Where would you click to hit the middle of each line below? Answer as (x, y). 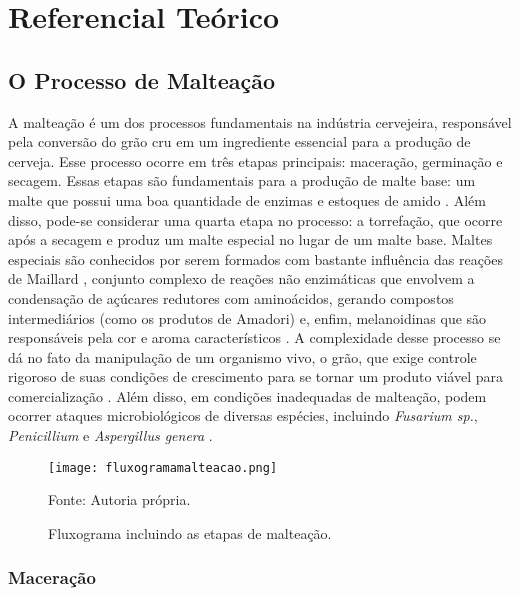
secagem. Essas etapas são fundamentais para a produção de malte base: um (242, 180)
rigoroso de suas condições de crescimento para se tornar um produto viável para (256, 376)
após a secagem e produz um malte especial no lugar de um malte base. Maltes (250, 239)
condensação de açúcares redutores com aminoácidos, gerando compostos (231, 297)
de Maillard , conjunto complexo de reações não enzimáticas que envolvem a (241, 278)
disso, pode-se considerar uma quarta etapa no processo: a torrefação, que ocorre (255, 219)
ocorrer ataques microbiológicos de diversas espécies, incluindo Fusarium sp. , (243, 415)
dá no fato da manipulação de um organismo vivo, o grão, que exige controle (242, 356)
